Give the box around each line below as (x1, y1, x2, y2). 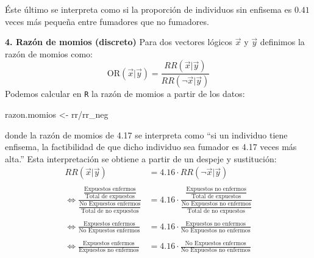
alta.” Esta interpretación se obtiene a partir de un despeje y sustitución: (5, 152, 277, 165)
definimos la (260, 35, 305, 48)
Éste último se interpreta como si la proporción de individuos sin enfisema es (5, 3, 292, 15)
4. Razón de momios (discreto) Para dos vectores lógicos (5, 35, 233, 48)
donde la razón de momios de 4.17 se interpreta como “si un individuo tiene (5, 128, 288, 141)
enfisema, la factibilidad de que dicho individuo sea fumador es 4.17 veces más (5, 140, 297, 153)
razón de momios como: (5, 47, 93, 60)
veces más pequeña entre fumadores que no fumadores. (5, 15, 209, 27)
